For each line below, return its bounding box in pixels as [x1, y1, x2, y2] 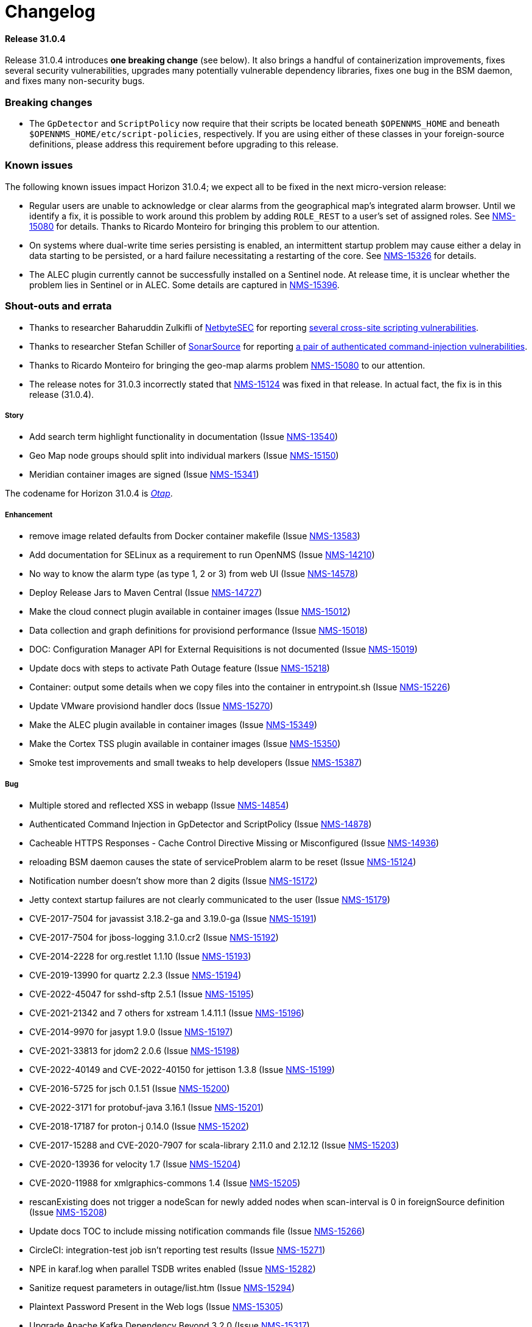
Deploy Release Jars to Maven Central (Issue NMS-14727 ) [29, 587, 262, 598]
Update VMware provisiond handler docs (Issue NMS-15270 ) [29, 701, 273, 712]
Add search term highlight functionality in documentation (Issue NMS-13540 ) [29, 431, 338, 442]
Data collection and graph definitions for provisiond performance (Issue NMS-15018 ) [29, 625, 368, 636]
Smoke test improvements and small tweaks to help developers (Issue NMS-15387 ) [29, 757, 362, 768]
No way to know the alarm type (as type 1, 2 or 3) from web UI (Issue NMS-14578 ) [29, 568, 359, 579]
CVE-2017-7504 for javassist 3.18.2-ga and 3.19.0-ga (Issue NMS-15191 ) [29, 913, 317, 924]
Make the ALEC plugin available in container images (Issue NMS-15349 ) [29, 720, 318, 731]
